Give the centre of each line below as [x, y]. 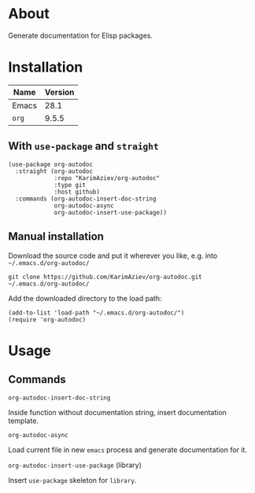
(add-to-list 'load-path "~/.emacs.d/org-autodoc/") [96, 313]
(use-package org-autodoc [50, 164]
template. [24, 421]
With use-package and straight [83, 146]
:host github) [77, 192]
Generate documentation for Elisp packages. [81, 35]
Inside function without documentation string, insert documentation [117, 412]
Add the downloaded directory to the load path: [85, 298]
